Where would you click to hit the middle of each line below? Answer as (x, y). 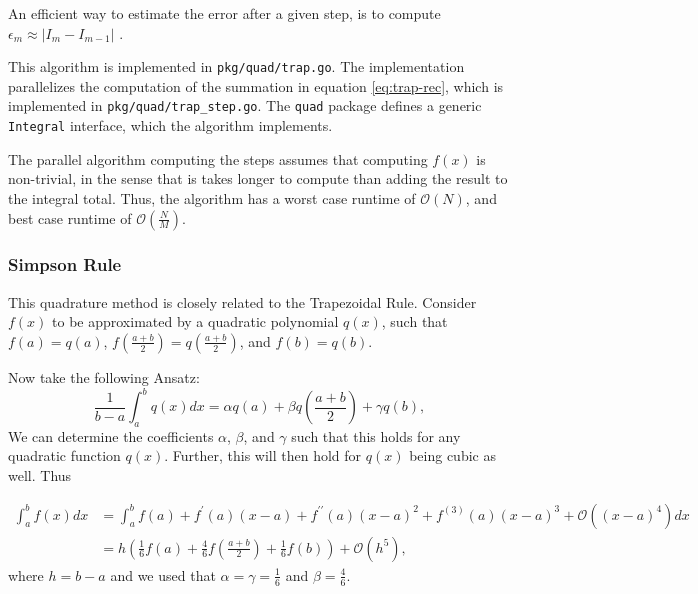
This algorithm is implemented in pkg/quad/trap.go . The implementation (236, 66)
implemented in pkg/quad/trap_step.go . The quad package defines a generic (245, 105)
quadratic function (64, 455)
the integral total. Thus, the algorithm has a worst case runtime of (212, 197)
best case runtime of (70, 217)
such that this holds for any (376, 435)
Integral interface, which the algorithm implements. (170, 125)
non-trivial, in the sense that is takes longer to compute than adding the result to (258, 178)
